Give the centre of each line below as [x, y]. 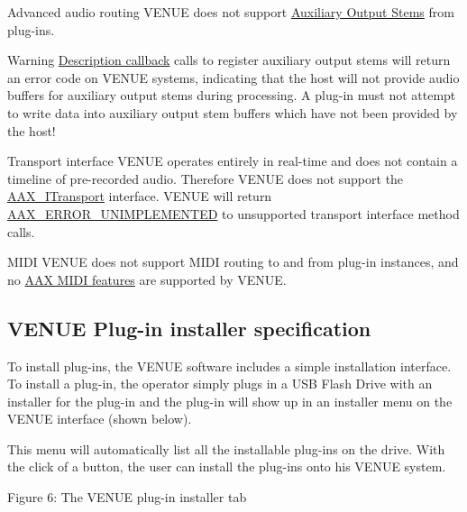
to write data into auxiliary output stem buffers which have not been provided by [233, 112]
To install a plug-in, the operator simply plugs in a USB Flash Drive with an [220, 384]
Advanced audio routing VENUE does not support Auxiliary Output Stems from [231, 12]
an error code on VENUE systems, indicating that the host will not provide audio [233, 77]
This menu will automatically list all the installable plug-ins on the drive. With [226, 448]
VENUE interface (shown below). [100, 419]
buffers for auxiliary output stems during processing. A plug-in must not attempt [232, 95]
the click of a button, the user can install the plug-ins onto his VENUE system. [227, 466]
